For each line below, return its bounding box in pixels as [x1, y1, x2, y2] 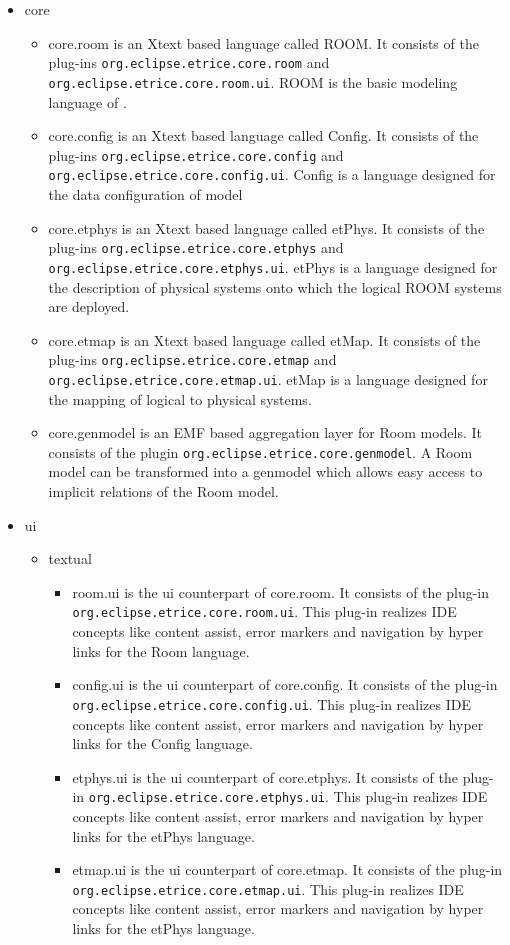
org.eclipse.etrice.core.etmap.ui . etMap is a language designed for [48, 368, 488, 389]
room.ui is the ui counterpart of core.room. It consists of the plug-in [72, 581, 490, 602]
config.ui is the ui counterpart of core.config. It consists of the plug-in [72, 674, 498, 695]
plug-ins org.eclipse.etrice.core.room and [48, 52, 330, 73]
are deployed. [48, 296, 130, 317]
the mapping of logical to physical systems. [48, 388, 312, 409]
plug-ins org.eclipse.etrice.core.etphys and [48, 237, 344, 258]
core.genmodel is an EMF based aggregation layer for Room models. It [48, 422, 482, 443]
